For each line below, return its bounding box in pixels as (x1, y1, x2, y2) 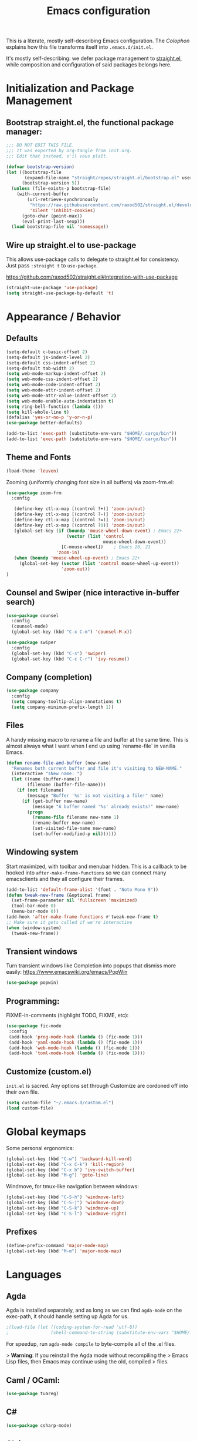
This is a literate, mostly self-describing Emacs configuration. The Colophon (6, 37, 190, 45)
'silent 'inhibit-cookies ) (29, 207, 96, 213)
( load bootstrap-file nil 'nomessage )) (11, 224, 109, 230)
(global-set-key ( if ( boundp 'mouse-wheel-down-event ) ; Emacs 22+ (13, 528, 182, 534)
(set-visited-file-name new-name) (32, 826, 117, 832)
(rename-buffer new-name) (32, 820, 96, 826)
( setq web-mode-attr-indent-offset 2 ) (6, 387, 101, 393)
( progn (27, 809, 43, 815)
